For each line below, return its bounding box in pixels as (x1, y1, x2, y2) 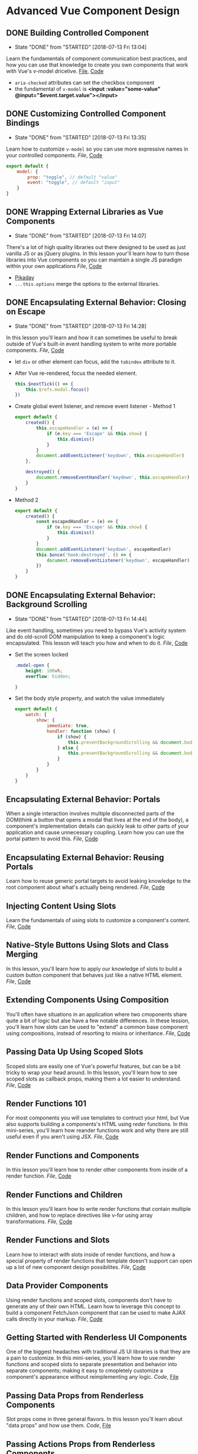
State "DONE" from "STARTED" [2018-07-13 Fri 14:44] (14, 615, 147, 622)
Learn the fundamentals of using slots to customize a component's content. (6, 917, 191, 924)
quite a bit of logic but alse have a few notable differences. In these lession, (6, 1017, 190, 1024)
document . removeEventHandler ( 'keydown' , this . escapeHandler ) (36, 474, 190, 481)
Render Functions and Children (6, 1190, 123, 1200)
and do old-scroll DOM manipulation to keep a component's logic (6, 633, 165, 640)
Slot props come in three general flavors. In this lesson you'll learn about (6, 1415, 183, 1423)
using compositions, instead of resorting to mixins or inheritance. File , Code (6, 1029, 191, 1037)
